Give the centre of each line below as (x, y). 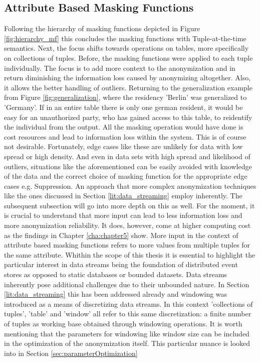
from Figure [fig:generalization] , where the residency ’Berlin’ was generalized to (125, 97)
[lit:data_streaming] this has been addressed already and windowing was (116, 294)
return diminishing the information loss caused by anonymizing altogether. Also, (127, 78)
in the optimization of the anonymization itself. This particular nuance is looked (127, 343)
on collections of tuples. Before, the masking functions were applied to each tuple (128, 57)
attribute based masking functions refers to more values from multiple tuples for (127, 245)
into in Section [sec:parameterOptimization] (71, 353)
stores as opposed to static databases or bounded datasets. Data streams (115, 274)
